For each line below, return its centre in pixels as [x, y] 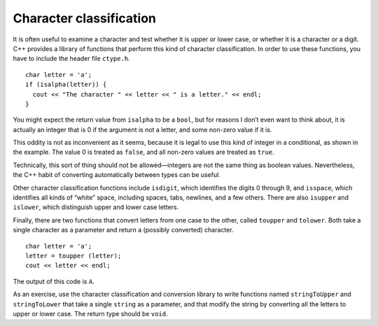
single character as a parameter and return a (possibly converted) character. [123, 230]
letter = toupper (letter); [73, 256]
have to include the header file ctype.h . [71, 59]
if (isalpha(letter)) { [66, 85]
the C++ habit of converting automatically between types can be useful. [117, 175]
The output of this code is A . [54, 281]
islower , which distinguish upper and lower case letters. [96, 207]
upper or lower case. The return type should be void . [90, 313]
